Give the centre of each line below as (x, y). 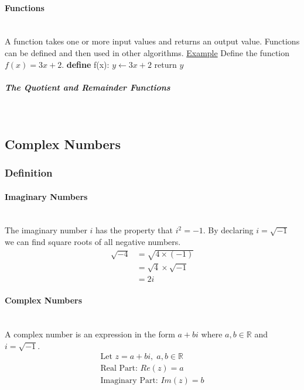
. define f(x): (86, 64)
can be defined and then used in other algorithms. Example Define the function (147, 52)
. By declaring (228, 230)
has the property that (134, 230)
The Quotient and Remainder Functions (88, 87)
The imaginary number (46, 230)
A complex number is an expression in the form (90, 334)
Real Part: (119, 369)
